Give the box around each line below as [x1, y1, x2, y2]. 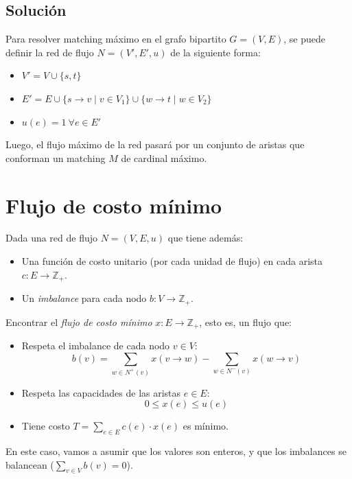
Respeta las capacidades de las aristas [21, 385, 181, 399]
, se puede [283, 32, 325, 46]
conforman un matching [5, 150, 106, 165]
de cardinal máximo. [121, 150, 207, 165]
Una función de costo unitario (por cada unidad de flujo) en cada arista [21, 254, 323, 268]
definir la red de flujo [5, 45, 94, 59]
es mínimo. [183, 419, 228, 433]
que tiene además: [167, 231, 244, 245]
